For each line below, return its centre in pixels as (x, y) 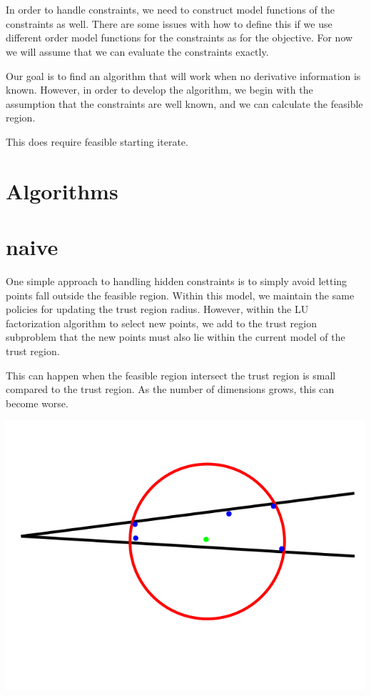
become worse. (37, 403)
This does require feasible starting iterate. (97, 141)
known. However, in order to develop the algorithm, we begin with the (159, 90)
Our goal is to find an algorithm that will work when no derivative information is (183, 75)
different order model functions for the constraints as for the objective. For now (179, 38)
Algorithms (62, 190)
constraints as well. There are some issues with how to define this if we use (169, 23)
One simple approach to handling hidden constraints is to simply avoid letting (177, 281)
